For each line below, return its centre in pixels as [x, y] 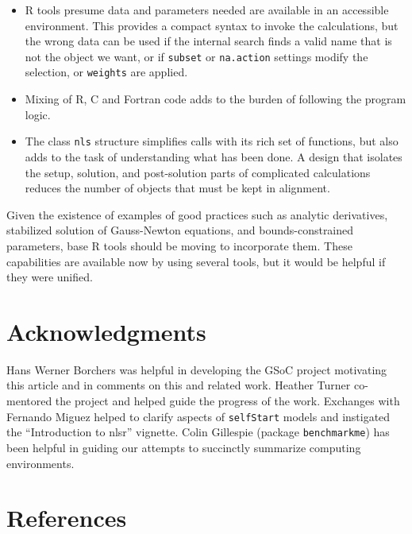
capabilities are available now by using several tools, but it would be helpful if [196, 261]
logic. [38, 114]
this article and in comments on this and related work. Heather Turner [179, 385]
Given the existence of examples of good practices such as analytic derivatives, [197, 214]
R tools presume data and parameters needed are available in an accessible [207, 10]
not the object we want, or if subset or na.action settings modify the [196, 56]
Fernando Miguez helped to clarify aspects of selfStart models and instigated [198, 416]
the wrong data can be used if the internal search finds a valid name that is [208, 41]
